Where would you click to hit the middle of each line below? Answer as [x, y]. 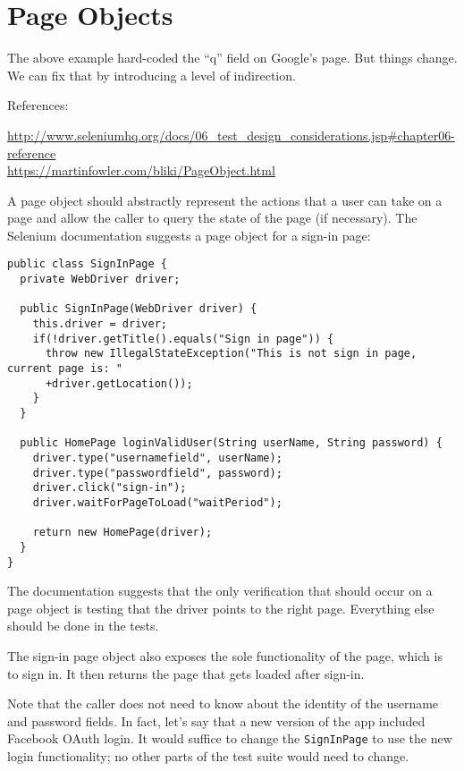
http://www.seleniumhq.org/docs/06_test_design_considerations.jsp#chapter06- [231, 135]
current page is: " [65, 369]
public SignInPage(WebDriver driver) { [139, 309]
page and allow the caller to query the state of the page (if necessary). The [212, 218]
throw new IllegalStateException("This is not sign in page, [231, 354]
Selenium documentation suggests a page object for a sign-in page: [189, 235]
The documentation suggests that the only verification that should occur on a [220, 591]
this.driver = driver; [100, 324]
